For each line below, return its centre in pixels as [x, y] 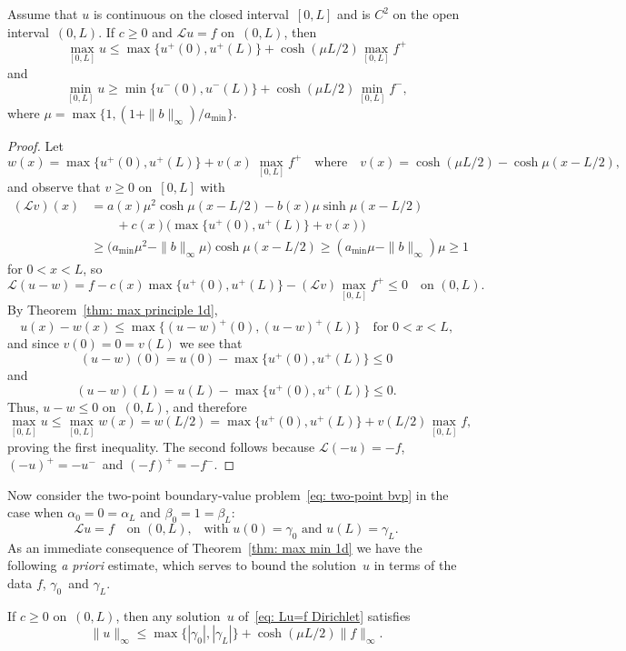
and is [353, 14]
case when [35, 512]
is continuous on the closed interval [191, 14]
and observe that [54, 187]
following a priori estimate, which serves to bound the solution [182, 565]
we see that [211, 343]
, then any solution [168, 615]
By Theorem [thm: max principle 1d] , [113, 310]
